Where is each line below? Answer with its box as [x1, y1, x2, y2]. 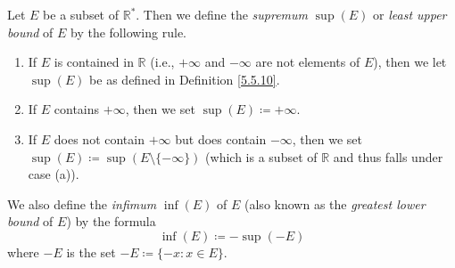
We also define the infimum [7, 194, 157, 213]
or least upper [373, 5, 447, 23]
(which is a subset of [205, 147, 318, 166]
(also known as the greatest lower [244, 194, 426, 213]
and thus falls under [333, 147, 443, 166]
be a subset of [43, 5, 120, 23]
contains [54, 100, 100, 118]
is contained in [54, 53, 134, 71]
